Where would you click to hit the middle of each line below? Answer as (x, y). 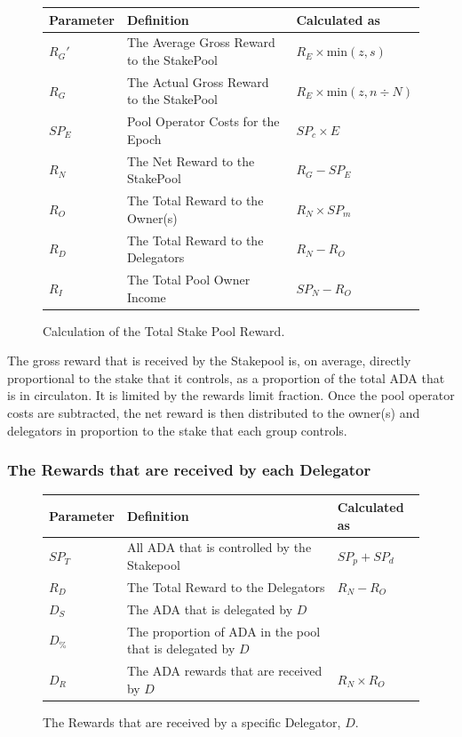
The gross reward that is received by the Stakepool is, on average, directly (209, 360)
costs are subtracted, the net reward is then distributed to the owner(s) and (214, 413)
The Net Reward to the (191, 160)
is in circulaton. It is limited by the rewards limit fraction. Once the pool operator (231, 395)
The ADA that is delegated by (210, 609)
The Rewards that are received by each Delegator (189, 470)
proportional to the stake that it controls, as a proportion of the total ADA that (226, 377)
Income (146, 296)
